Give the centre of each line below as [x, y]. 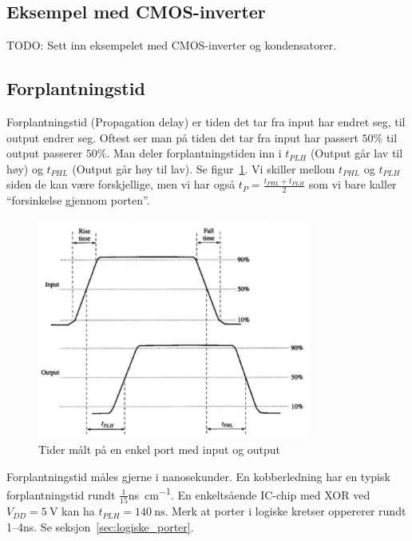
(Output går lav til [357, 153]
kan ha [78, 511]
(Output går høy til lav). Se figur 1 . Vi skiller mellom [204, 168]
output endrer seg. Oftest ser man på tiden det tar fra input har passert [182, 137]
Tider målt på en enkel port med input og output [160, 449]
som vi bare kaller [353, 184]
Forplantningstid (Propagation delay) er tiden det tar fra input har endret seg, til [206, 121]
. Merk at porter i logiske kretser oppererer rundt [285, 511]
